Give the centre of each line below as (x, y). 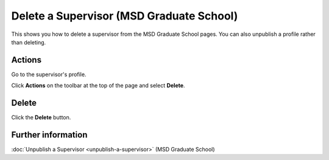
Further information (49, 135)
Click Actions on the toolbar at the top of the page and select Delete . (98, 86)
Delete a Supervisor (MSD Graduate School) (125, 16)
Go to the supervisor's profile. (49, 74)
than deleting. (29, 42)
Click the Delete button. (41, 117)
